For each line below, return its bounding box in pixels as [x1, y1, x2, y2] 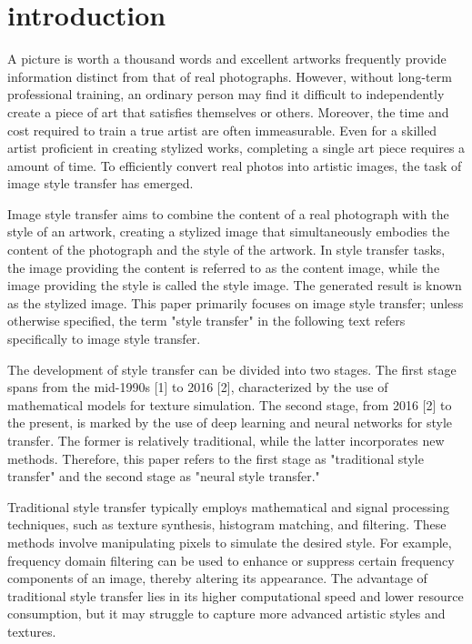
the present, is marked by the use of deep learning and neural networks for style [7, 413, 453, 432]
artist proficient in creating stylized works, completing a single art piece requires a [7, 138, 466, 157]
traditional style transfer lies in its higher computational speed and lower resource [7, 586, 464, 605]
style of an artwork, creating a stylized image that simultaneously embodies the [7, 222, 450, 241]
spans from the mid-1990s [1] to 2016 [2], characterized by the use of [7, 377, 388, 397]
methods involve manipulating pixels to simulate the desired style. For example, [7, 532, 452, 551]
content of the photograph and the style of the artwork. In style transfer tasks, [7, 240, 446, 259]
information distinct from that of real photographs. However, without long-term [7, 66, 452, 86]
